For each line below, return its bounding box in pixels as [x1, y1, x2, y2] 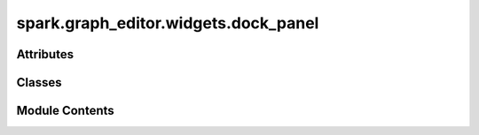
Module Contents [16, 103, 114, 118]
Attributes [16, 47, 75, 62]
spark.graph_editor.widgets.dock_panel [16, 13, 319, 33]
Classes [16, 75, 62, 90]
